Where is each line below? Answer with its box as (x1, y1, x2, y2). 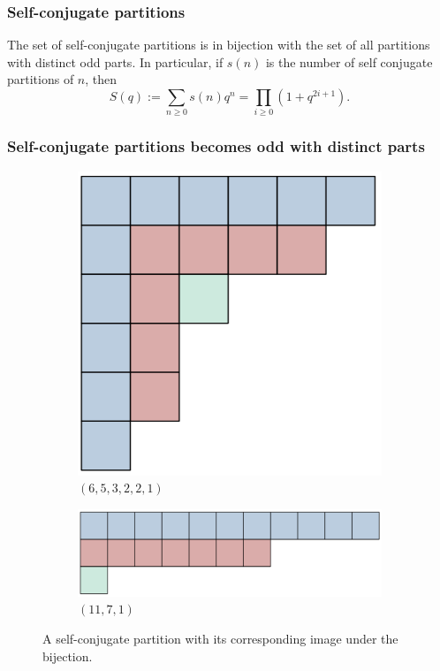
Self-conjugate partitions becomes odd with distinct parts (7, 135, 425, 157)
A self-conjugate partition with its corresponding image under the (42, 629, 398, 648)
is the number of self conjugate (265, 52, 433, 71)
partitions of (7, 70, 74, 88)
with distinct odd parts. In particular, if (7, 52, 224, 71)
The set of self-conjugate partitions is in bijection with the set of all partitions (7, 35, 430, 54)
